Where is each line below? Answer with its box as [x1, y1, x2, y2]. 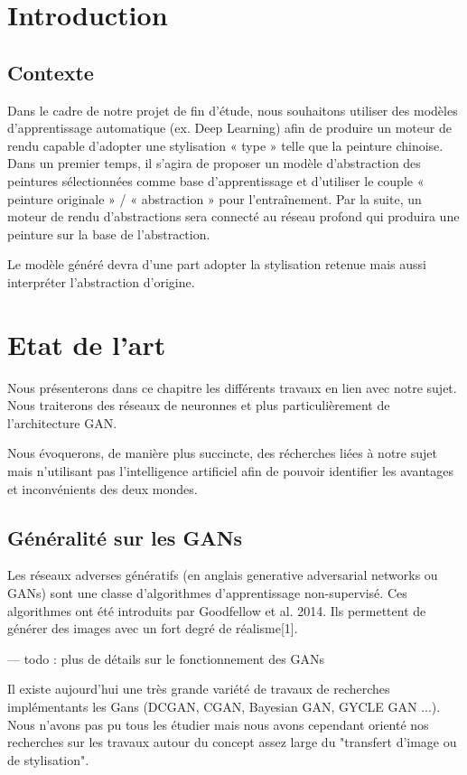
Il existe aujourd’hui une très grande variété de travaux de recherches [7, 679, 390, 698]
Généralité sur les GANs [7, 523, 243, 551]
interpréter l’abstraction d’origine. [7, 272, 195, 291]
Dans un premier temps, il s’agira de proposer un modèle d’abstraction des [7, 154, 421, 173]
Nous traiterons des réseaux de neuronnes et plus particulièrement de [7, 396, 390, 415]
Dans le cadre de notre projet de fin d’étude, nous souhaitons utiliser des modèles [7, 100, 458, 119]
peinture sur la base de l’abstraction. [7, 224, 210, 243]
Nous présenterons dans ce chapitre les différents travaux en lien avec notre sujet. [7, 378, 457, 397]
